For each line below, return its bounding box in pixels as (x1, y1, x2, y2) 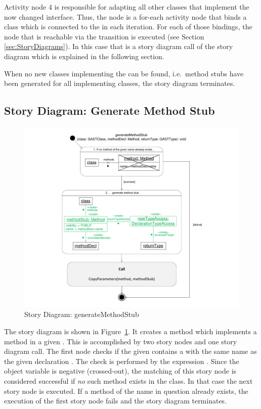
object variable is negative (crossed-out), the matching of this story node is (4, 366, 237, 376)
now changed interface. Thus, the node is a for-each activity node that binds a (4, 11, 247, 22)
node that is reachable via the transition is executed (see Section (4, 31, 204, 41)
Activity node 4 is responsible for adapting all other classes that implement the (4, 2, 249, 12)
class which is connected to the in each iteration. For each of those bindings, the (4, 21, 252, 32)
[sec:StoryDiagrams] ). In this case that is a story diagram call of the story (4, 41, 233, 52)
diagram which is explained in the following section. (4, 51, 164, 61)
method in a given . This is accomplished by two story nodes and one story (4, 336, 237, 346)
